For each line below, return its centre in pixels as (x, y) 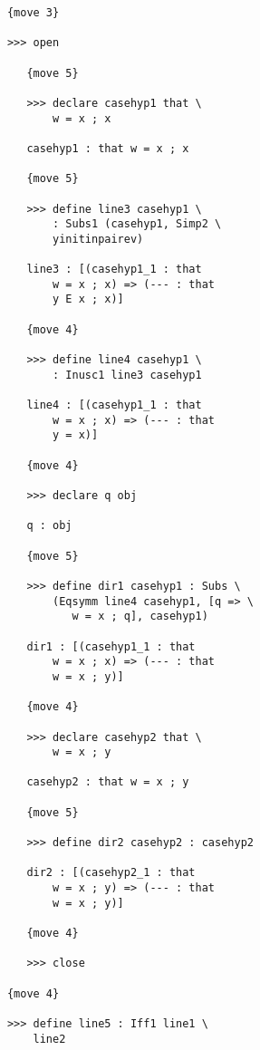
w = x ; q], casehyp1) (140, 617)
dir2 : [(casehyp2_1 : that (111, 873)
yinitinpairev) (98, 239)
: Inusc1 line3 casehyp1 (127, 375)
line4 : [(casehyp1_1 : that (114, 405)
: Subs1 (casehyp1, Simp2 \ (137, 224)
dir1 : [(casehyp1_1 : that (111, 646)
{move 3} (33, 13)
